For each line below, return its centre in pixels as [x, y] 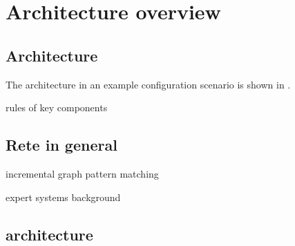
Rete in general [61, 145]
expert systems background [63, 197]
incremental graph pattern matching [82, 173]
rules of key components [57, 107]
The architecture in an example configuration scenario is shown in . [148, 84]
